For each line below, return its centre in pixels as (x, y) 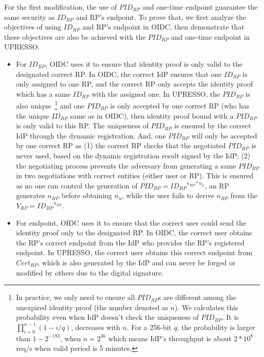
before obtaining (87, 195)
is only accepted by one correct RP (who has (180, 105)
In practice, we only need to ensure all (75, 297)
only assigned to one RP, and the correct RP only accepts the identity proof (135, 84)
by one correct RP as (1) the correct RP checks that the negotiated (121, 145)
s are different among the (197, 297)
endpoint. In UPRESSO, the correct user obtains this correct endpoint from (134, 252)
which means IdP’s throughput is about (170, 338)
